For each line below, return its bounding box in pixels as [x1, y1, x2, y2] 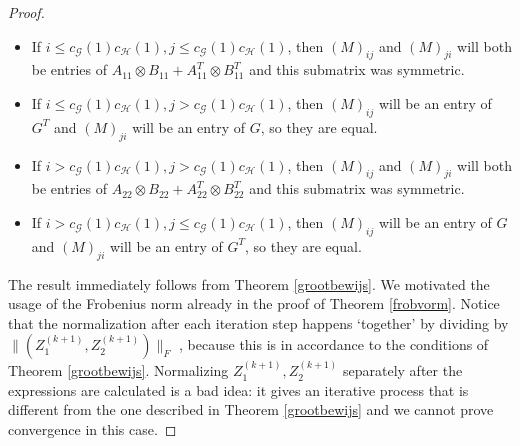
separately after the [342, 360, 463, 381]
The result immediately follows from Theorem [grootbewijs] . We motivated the [8, 273, 490, 294]
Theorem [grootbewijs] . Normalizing [8, 360, 229, 381]
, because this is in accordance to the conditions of [179, 334, 489, 355]
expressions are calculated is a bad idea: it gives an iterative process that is [8, 379, 469, 400]
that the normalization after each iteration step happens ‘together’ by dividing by [8, 312, 509, 333]
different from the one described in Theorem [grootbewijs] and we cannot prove [8, 399, 494, 420]
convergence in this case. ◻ [8, 418, 177, 439]
